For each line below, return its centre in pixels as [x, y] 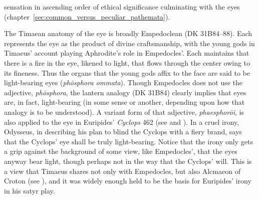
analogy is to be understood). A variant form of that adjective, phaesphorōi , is [124, 112]
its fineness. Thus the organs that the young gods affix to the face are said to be [127, 72]
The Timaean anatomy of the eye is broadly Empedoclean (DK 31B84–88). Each [128, 33]
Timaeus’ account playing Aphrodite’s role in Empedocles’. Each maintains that [127, 53]
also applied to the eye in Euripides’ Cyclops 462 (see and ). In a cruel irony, [122, 122]
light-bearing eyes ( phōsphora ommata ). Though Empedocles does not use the [123, 82]
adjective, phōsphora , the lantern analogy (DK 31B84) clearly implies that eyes [125, 92]
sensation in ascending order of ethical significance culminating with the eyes [122, 7]
